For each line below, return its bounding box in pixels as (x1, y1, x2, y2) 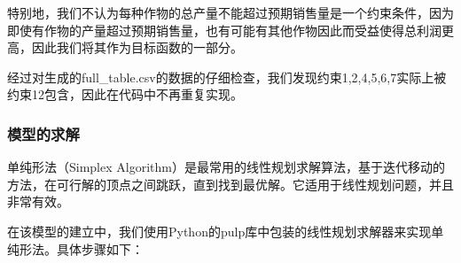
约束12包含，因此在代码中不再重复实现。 (7, 85, 243, 104)
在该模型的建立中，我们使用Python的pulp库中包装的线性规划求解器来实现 (7, 221, 432, 240)
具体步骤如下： (56, 239, 144, 258)
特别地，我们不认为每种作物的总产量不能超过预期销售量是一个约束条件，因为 (7, 4, 454, 21)
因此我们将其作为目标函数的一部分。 (31, 38, 243, 57)
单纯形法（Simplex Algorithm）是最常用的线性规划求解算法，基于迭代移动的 (7, 158, 445, 176)
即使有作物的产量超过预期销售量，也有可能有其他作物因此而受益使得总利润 (7, 20, 441, 39)
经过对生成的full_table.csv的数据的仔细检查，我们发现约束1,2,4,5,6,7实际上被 (7, 67, 447, 86)
